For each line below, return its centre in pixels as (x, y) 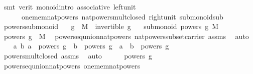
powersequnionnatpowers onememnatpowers (72, 65)
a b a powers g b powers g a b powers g (91, 46)
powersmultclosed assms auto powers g (78, 55)
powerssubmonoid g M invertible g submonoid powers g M (111, 26)
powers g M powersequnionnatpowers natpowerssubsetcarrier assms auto (126, 36)
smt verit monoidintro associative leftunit (70, 6)
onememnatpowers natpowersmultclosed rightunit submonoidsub (122, 16)
